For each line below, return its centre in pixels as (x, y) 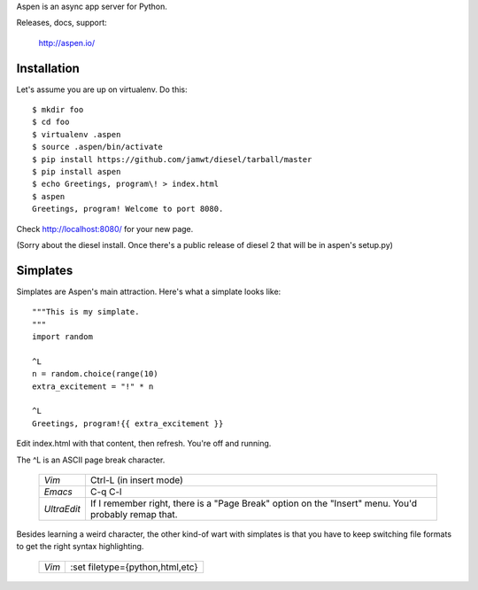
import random (62, 337)
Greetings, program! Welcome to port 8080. (128, 209)
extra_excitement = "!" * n (93, 386)
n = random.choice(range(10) (95, 374)
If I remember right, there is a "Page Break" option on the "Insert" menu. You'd (254, 503)
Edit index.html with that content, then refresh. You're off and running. (144, 444)
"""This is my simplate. (86, 312)
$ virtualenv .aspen (77, 134)
